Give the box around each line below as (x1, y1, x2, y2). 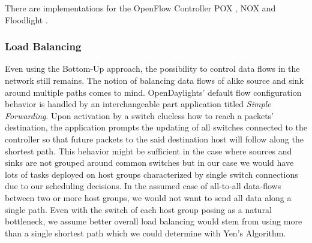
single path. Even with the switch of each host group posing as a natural (5, 203, 272, 215)
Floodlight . (5, 13, 48, 26)
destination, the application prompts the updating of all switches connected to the (5, 121, 307, 133)
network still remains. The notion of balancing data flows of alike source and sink (5, 74, 304, 86)
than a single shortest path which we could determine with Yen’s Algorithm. (5, 226, 286, 239)
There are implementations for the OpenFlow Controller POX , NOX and (5, 2, 276, 14)
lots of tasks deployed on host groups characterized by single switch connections (5, 168, 298, 180)
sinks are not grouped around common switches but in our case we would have (5, 156, 294, 169)
